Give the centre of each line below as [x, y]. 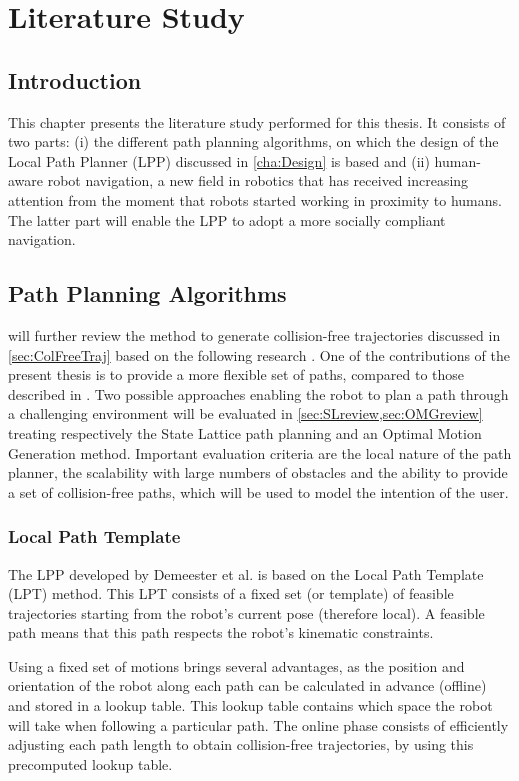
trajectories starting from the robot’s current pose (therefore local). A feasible [246, 612]
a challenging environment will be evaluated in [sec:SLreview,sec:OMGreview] [245, 413]
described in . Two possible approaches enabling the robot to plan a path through [258, 393]
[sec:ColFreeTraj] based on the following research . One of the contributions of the [259, 354]
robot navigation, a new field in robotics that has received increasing [258, 180]
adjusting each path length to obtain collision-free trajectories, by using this [241, 744]
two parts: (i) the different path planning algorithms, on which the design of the [253, 141]
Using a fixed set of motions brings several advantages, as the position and [236, 665]
